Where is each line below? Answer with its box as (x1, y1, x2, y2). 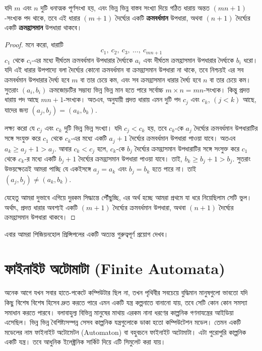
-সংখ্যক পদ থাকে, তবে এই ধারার (5, 12, 80, 23)
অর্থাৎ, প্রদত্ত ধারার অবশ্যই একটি (5, 202, 78, 212)
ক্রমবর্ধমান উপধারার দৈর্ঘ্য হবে (5, 74, 70, 85)
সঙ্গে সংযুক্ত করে (5, 133, 41, 143)
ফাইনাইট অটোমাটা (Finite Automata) (5, 258, 225, 279)
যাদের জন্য (5, 104, 28, 115)
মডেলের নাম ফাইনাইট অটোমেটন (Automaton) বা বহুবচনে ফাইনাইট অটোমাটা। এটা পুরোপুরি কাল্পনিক (5, 326, 246, 337)
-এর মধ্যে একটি (71, 133, 107, 143)
